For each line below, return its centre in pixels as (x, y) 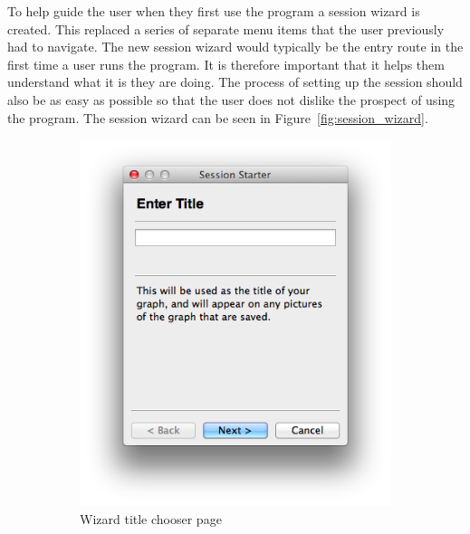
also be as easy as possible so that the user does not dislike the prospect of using (231, 99)
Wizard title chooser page (151, 518)
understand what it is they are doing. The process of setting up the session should (235, 82)
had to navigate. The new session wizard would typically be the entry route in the (235, 47)
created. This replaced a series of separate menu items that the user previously (226, 29)
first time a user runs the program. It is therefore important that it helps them (226, 64)
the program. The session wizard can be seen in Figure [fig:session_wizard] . (218, 117)
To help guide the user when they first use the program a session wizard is (214, 11)
